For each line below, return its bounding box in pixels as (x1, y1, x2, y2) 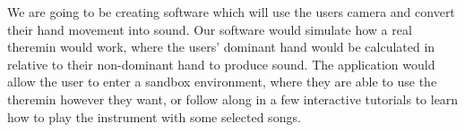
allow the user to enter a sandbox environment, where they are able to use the (7, 72, 437, 91)
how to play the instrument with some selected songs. (7, 107, 301, 126)
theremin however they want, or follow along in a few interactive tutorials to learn (7, 89, 459, 108)
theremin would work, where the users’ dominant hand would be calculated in (7, 37, 435, 56)
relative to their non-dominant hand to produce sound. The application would (7, 54, 435, 73)
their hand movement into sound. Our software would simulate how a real (7, 20, 412, 38)
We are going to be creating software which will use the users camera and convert (7, 3, 455, 21)
